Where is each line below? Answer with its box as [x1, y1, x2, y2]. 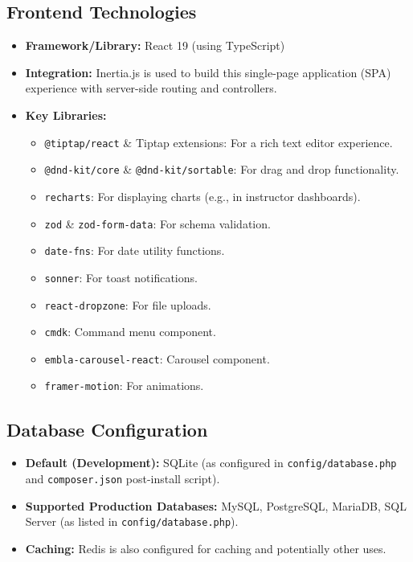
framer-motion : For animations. [44, 377, 204, 394]
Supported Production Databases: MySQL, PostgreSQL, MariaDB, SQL [25, 497, 407, 514]
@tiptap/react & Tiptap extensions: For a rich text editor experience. [44, 133, 393, 150]
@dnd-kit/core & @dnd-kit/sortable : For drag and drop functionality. [44, 161, 399, 178]
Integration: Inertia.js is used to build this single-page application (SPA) [25, 64, 391, 80]
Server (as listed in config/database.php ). [25, 513, 239, 530]
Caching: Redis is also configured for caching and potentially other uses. [25, 539, 386, 556]
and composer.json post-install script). [25, 470, 220, 486]
